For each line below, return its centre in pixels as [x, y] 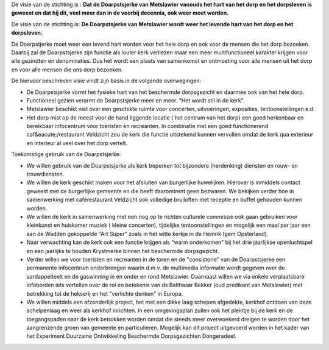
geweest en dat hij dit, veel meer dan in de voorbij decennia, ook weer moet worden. [120, 13]
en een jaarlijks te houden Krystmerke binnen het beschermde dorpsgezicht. [123, 251]
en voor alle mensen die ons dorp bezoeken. [67, 70]
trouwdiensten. [45, 174]
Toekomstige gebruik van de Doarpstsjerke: [66, 154]
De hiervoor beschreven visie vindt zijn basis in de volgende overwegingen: [106, 81]
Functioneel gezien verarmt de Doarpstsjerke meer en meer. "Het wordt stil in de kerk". [136, 100]
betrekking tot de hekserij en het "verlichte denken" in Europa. [105, 293]
